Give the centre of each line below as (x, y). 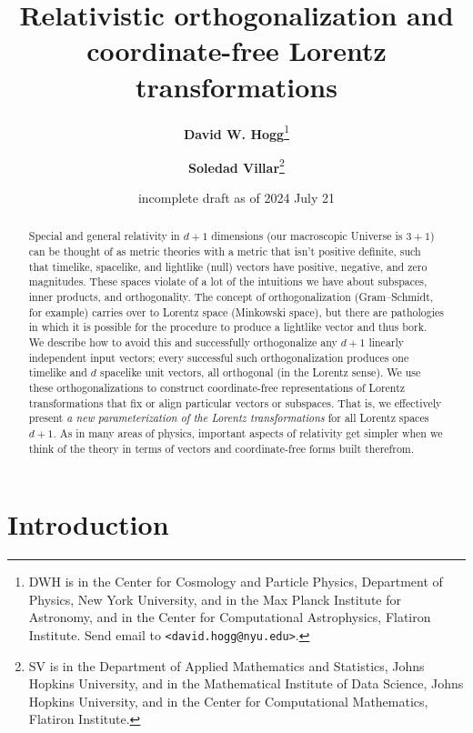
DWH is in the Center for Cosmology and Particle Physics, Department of (236, 582)
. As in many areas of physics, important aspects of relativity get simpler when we (248, 432)
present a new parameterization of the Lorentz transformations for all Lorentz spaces (229, 418)
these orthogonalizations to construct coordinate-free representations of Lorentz (217, 387)
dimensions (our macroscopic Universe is (307, 236)
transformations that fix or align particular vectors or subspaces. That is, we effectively (235, 402)
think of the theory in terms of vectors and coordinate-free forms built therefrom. (221, 448)
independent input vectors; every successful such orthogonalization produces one (219, 357)
